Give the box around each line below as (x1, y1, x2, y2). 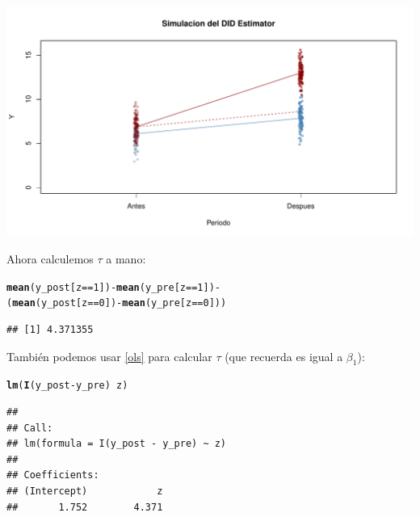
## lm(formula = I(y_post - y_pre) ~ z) (6, 438, 227, 450)
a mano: (106, 250, 146, 267)
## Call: (6, 422, 53, 434)
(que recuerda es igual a (225, 347, 343, 364)
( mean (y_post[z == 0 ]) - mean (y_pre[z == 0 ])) (6, 297, 227, 309)
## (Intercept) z (6, 485, 163, 497)
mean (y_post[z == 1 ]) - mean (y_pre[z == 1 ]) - (6, 281, 220, 293)
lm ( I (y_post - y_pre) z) (6, 380, 128, 392)
